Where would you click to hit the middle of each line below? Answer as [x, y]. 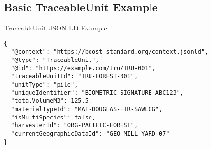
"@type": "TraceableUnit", [55, 60]
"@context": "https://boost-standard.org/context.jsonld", [110, 52]
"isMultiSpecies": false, [53, 117]
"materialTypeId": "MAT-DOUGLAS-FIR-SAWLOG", [87, 109]
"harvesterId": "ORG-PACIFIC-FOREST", [75, 126]
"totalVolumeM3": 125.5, [51, 101]
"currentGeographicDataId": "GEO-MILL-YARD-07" [90, 134]
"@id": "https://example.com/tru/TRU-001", [83, 68]
